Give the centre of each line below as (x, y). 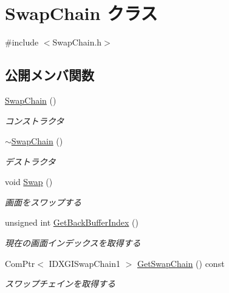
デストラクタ (30, 161)
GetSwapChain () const (181, 263)
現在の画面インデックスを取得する (73, 243)
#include (22, 42)
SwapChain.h (77, 42)
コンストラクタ (35, 120)
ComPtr (20, 263)
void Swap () (29, 182)
